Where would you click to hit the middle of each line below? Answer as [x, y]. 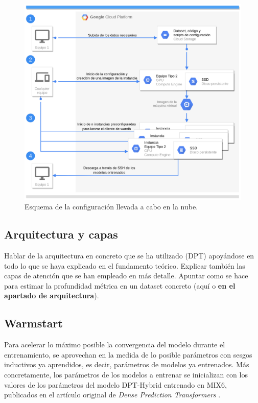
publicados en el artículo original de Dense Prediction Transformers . [112, 395]
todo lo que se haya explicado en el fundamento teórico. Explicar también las [125, 265]
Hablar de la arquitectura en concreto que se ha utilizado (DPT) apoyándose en [129, 255]
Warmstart [33, 323]
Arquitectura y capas [61, 234]
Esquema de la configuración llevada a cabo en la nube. [111, 207]
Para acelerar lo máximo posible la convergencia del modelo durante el [115, 345]
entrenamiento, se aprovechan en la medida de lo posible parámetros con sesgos [128, 354]
